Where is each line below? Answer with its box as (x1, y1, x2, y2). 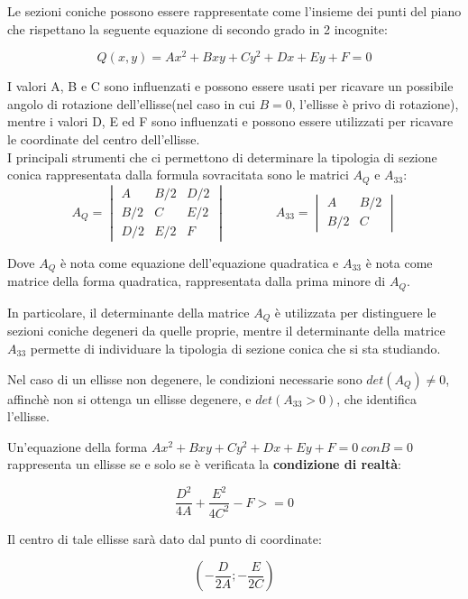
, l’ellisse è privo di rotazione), (291, 94, 459, 113)
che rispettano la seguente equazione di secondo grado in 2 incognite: (7, 19, 388, 38)
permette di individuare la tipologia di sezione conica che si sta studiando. (30, 338, 441, 357)
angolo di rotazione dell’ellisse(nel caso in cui (7, 94, 255, 113)
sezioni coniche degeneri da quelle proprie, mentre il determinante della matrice (7, 321, 445, 340)
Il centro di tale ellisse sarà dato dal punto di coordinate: (7, 529, 322, 548)
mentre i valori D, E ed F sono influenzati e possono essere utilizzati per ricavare (7, 112, 454, 131)
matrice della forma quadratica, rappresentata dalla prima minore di (7, 272, 386, 290)
